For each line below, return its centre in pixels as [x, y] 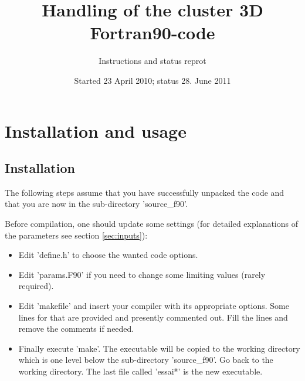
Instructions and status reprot [152, 61]
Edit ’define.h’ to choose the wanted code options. [108, 255]
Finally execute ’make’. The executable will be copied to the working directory [159, 348]
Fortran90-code [152, 33]
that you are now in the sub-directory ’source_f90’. [96, 204]
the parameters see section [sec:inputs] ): [76, 235]
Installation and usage [96, 130]
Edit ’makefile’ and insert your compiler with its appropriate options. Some [154, 306]
